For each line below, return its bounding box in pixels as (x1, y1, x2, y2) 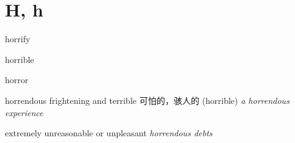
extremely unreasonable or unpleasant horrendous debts (5, 127, 213, 139)
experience (5, 106, 43, 119)
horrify (5, 32, 31, 45)
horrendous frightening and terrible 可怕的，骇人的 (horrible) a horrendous (5, 94, 289, 106)
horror (5, 73, 29, 86)
